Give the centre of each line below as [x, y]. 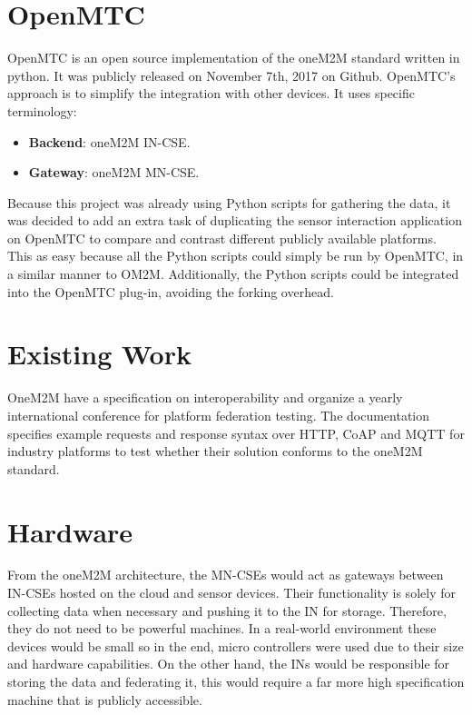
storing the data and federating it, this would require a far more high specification [236, 682]
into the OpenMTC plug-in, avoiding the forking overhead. [171, 291]
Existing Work [99, 354]
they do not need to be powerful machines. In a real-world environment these [222, 628]
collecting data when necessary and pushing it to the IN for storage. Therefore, [227, 610]
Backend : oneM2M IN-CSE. [109, 141]
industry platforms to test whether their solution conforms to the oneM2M [215, 451]
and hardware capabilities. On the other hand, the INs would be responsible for [229, 664]
